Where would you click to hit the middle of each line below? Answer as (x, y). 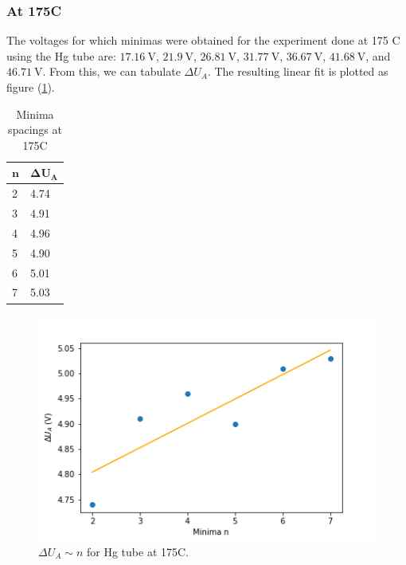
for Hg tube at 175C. (138, 551)
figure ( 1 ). (31, 87)
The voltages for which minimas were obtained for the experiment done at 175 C (203, 40)
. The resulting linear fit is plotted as (298, 71)
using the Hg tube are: (61, 55)
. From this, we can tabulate (111, 71)
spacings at (35, 129)
